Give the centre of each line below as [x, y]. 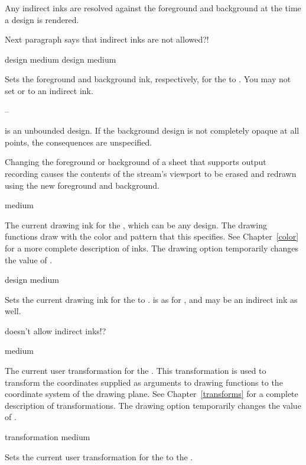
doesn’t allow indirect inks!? [56, 330]
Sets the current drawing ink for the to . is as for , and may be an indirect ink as [151, 299]
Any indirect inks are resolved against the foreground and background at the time [153, 8]
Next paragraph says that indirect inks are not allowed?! [107, 39]
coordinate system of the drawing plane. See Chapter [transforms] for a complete [152, 394]
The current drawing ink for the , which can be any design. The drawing [136, 225]
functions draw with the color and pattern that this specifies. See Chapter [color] [152, 236]
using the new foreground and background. [82, 185]
